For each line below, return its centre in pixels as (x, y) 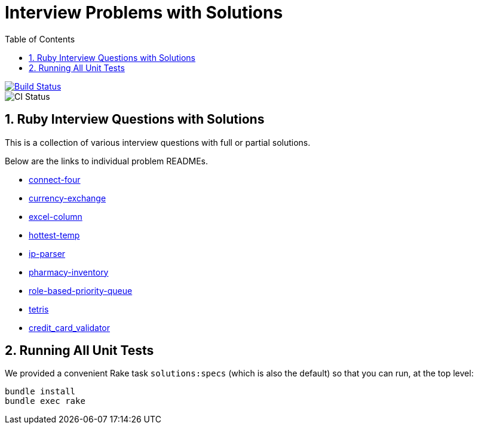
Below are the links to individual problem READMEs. (106, 161)
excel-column (56, 216)
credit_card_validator (69, 327)
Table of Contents (40, 39)
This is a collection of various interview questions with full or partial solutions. (158, 142)
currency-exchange (68, 198)
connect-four (55, 179)
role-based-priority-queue (81, 290)
